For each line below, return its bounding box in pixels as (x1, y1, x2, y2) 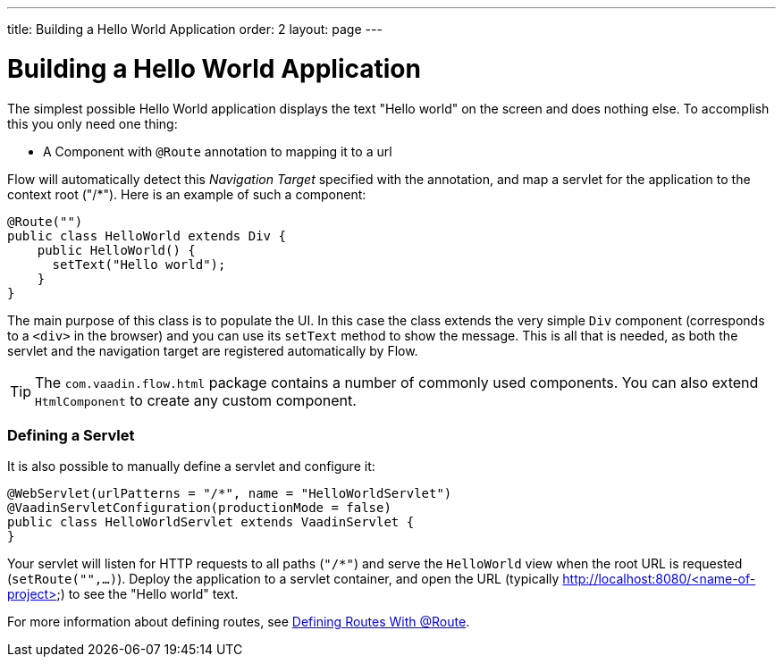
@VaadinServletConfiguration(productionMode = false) (7, 500, 391, 516)
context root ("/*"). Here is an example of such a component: (7, 186, 366, 202)
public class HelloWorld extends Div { (7, 228, 286, 243)
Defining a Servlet (7, 425, 135, 444)
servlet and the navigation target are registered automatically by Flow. (7, 342, 418, 358)
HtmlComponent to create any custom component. (35, 391, 357, 409)
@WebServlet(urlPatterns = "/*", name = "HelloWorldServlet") (7, 486, 452, 501)
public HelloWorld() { (37, 242, 196, 257)
